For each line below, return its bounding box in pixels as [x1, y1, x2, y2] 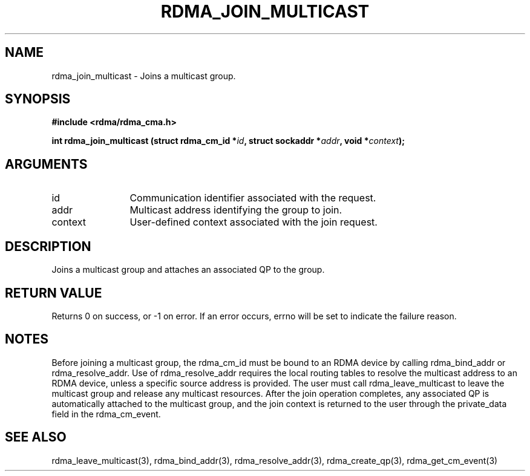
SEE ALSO [5, 429, 67, 445]
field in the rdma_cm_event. [51, 408, 161, 419]
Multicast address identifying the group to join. [129, 204, 342, 217]
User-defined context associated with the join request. [129, 216, 378, 229]
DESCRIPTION [5, 238, 91, 254]
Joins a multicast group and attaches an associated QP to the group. [51, 264, 325, 275]
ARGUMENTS [5, 156, 88, 172]
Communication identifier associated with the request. [129, 192, 376, 204]
